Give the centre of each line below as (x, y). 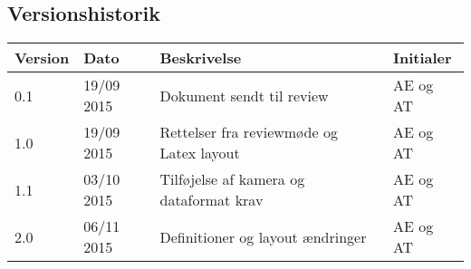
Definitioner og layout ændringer (263, 236)
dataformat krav (211, 200)
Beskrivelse (201, 58)
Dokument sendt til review (244, 95)
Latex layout (200, 153)
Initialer (422, 58)
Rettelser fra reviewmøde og (249, 132)
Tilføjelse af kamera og (232, 179)
